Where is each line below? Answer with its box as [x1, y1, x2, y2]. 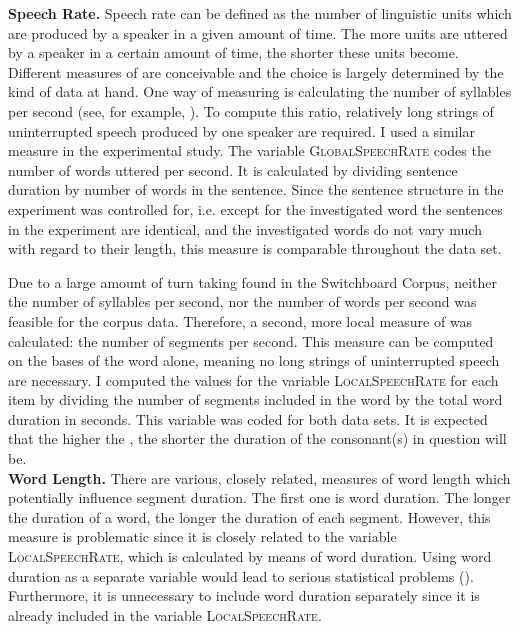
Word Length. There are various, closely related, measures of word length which [8, 467, 511, 488]
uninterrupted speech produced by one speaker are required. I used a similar [8, 120, 475, 141]
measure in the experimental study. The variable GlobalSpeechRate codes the [8, 140, 491, 161]
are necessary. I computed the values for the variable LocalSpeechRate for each [8, 369, 499, 390]
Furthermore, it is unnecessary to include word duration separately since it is [8, 585, 480, 606]
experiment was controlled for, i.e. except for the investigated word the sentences [8, 198, 503, 219]
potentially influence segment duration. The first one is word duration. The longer [8, 487, 511, 508]
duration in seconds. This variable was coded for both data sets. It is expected [8, 408, 488, 429]
